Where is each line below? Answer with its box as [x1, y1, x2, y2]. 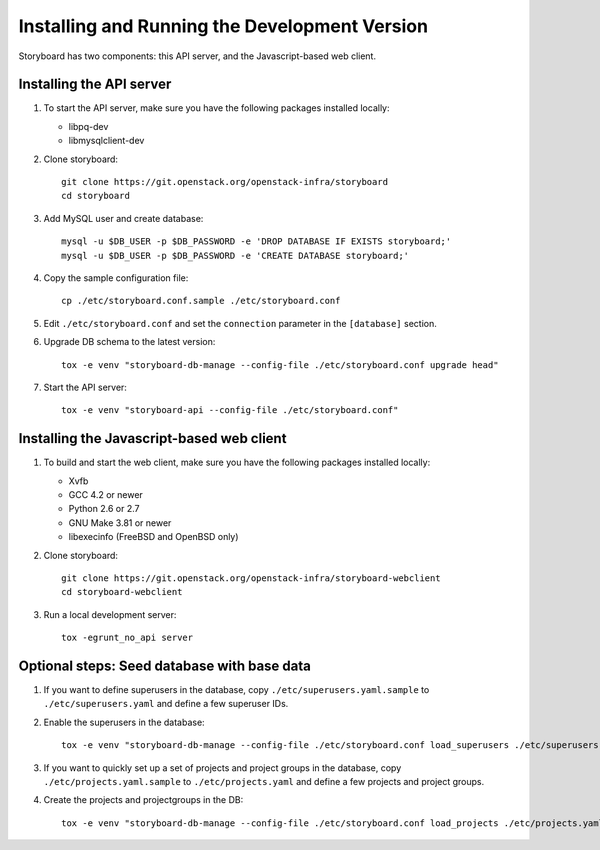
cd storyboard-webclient [61, 586, 183, 598]
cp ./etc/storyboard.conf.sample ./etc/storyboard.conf [61, 295, 341, 307]
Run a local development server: [43, 608, 177, 620]
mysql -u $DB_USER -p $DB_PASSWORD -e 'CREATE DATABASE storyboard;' [61, 250, 410, 261]
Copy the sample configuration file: [43, 271, 189, 284]
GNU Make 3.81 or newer [68, 516, 172, 529]
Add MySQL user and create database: [43, 212, 204, 224]
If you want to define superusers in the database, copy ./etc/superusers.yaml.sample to [43, 684, 430, 696]
